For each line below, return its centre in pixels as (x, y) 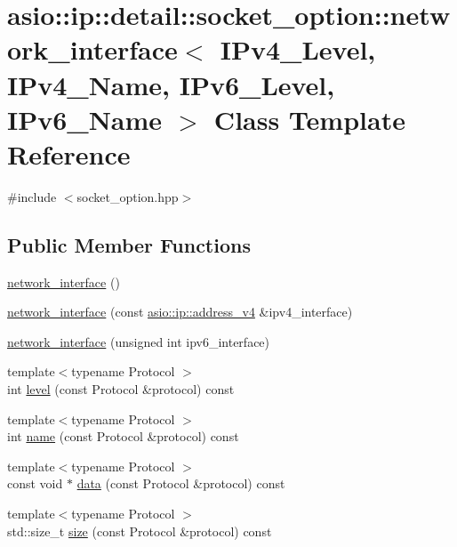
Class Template (309, 119)
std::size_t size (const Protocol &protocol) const (140, 531)
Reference (69, 153)
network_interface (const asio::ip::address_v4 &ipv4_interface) (180, 312)
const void (35, 483)
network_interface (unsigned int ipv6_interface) (139, 341)
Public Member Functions (129, 244)
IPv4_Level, (298, 49)
